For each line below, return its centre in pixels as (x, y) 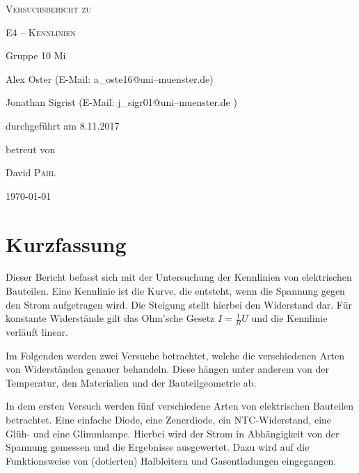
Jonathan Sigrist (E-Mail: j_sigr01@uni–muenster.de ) (121, 102)
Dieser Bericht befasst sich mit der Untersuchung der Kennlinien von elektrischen (179, 277)
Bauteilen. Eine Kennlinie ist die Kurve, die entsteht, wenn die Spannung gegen (175, 291)
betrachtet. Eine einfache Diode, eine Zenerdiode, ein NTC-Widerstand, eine (169, 420)
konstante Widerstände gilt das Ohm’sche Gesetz (110, 318)
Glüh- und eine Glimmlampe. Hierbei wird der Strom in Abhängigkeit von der (173, 433)
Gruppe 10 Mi (36, 55)
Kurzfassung (66, 243)
